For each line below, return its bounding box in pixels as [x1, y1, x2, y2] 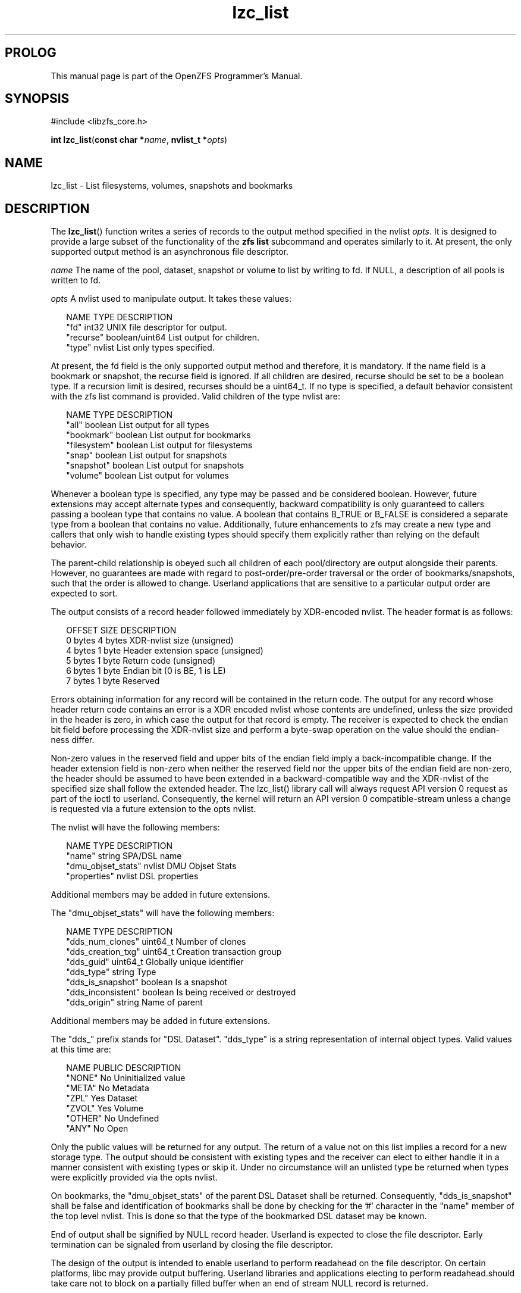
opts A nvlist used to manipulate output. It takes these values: [51, 293, 291, 304]
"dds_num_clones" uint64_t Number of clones [66, 936, 246, 947]
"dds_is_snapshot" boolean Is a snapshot [66, 977, 227, 988]
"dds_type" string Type [66, 967, 156, 977]
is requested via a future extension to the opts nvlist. [51, 804, 256, 814]
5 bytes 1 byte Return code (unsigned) [66, 655, 216, 666]
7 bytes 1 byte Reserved [66, 676, 160, 686]
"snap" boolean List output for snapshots [66, 450, 227, 461]
